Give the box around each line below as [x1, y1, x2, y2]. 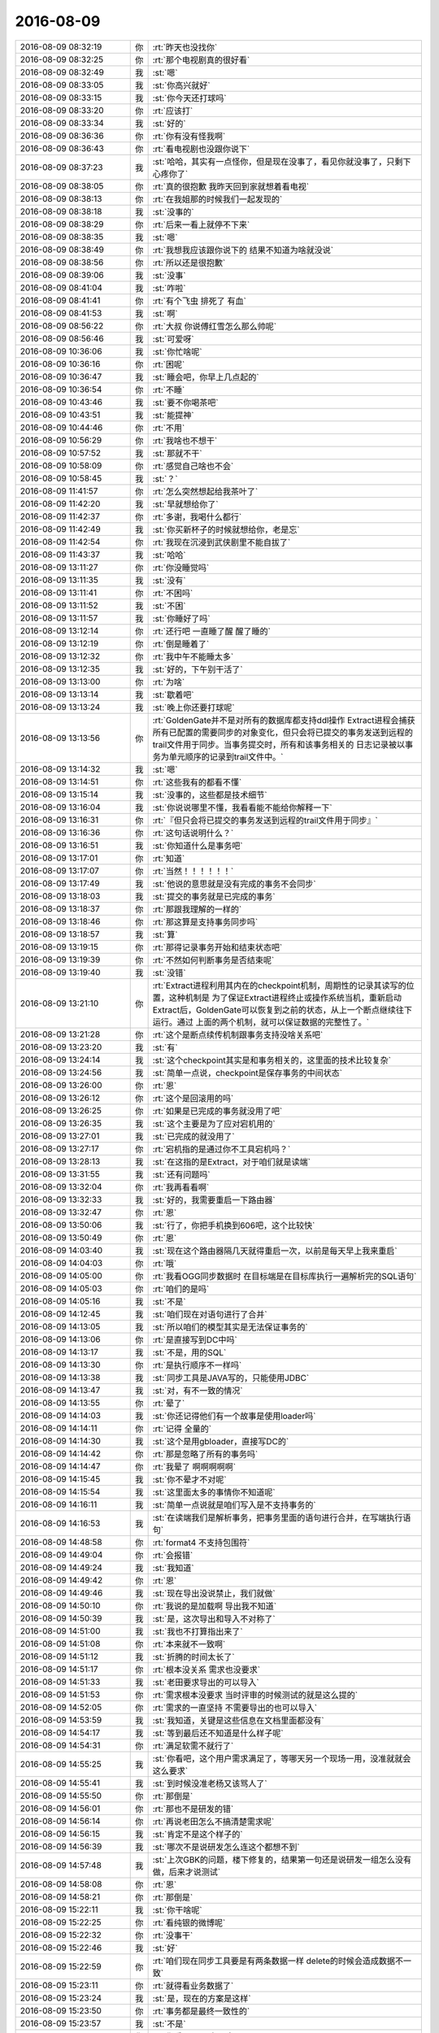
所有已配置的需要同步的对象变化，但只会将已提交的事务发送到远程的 [152, 726, 414, 738]
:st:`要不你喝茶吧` [152, 397, 219, 408]
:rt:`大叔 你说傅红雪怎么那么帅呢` [152, 320, 276, 332]
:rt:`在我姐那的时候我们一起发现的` [152, 194, 283, 205]
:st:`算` [152, 929, 178, 940]
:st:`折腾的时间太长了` [152, 1651, 235, 1662]
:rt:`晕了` [152, 1397, 185, 1408]
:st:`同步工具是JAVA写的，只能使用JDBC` [152, 1372, 310, 1383]
